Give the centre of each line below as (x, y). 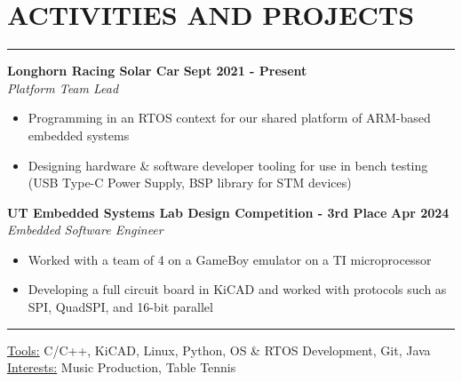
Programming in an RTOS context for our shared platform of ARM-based (229, 118)
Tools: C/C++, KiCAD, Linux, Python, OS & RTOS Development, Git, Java (219, 350)
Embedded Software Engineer (85, 230)
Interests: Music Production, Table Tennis (122, 367)
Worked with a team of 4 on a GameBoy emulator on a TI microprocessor (230, 259)
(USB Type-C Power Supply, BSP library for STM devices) (190, 183)
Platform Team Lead (63, 88)
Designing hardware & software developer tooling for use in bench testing (228, 165)
